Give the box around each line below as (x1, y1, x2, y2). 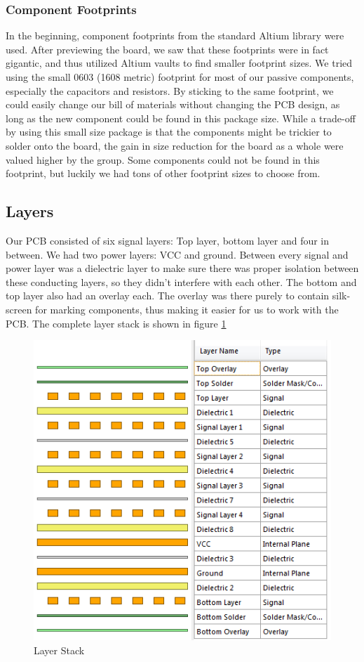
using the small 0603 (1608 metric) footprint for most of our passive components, (6, 70, 354, 84)
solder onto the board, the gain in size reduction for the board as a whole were (6, 138, 344, 152)
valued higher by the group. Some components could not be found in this (6, 152, 320, 167)
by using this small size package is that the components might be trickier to (6, 124, 332, 139)
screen (6, 301, 32, 316)
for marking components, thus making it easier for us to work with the (35, 301, 339, 316)
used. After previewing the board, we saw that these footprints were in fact (6, 41, 329, 56)
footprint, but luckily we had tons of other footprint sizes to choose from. (6, 166, 321, 181)
